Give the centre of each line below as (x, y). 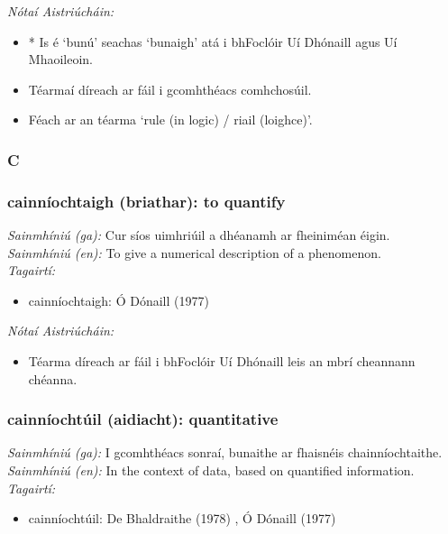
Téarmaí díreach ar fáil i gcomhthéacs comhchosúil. (170, 89)
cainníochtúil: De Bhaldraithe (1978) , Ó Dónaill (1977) (182, 518)
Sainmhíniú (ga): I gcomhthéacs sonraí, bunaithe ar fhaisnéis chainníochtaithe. (225, 452)
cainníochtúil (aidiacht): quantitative (143, 419)
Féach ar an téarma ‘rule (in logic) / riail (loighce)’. (170, 120)
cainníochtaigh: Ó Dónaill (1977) (119, 300)
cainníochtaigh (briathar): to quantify (146, 201)
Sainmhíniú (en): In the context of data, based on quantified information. (211, 470)
